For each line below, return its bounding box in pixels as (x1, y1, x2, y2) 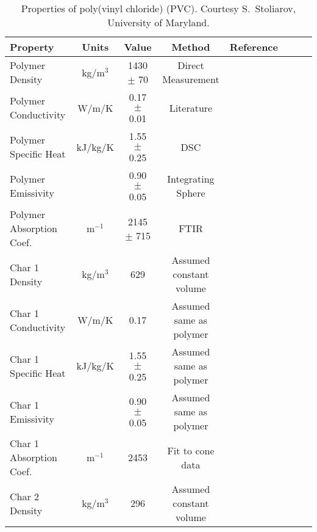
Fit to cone (167, 443, 215, 457)
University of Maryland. (107, 15, 210, 29)
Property (10, 40, 54, 54)
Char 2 (10, 489, 40, 503)
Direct (177, 58, 204, 72)
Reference (229, 40, 278, 54)
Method (171, 40, 210, 54)
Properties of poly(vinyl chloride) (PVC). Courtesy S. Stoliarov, (21, 1, 296, 15)
